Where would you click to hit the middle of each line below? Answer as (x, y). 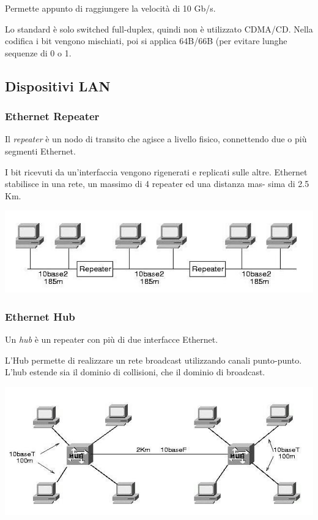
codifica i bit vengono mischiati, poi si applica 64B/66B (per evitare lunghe (146, 41)
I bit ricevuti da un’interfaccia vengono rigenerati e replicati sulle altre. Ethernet (156, 171)
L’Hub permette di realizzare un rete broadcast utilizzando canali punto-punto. (153, 360)
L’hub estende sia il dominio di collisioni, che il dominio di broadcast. (135, 372)
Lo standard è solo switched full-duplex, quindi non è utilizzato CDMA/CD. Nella (159, 29)
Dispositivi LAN (58, 86)
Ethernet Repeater (52, 116)
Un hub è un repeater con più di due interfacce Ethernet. (112, 339)
